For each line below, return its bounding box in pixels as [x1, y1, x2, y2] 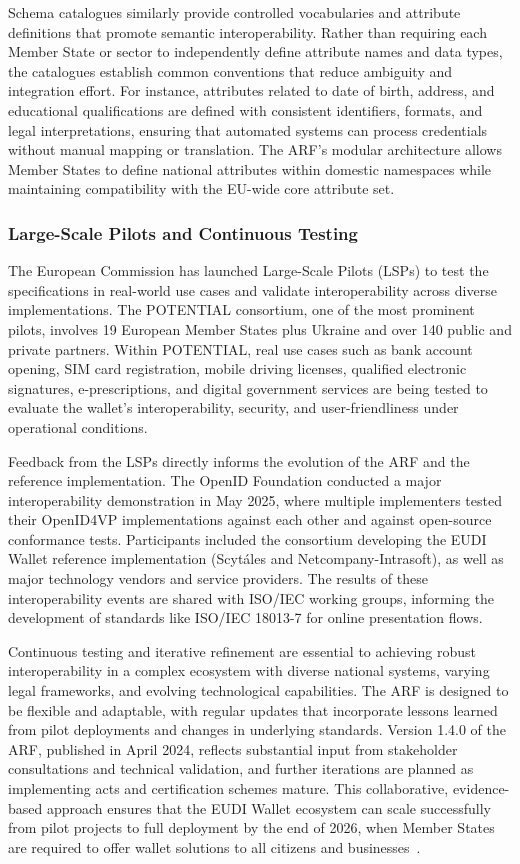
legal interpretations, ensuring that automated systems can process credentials [8, 119, 488, 140]
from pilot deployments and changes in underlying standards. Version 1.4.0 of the [8, 719, 506, 740]
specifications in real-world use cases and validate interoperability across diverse [8, 279, 497, 300]
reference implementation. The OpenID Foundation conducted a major [8, 470, 442, 491]
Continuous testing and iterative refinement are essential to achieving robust [8, 640, 476, 661]
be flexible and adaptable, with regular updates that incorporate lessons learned [8, 699, 498, 720]
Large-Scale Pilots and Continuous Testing [8, 220, 358, 245]
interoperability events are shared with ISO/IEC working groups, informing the [8, 587, 495, 608]
